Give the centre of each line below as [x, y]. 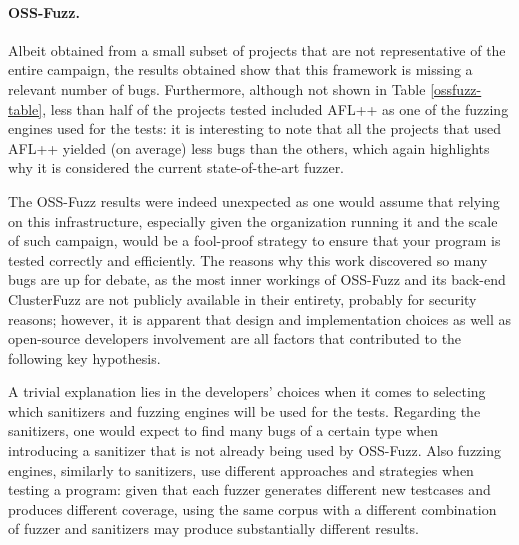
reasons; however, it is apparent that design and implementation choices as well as [260, 318]
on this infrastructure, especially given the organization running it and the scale [253, 220]
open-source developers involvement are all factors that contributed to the [235, 338]
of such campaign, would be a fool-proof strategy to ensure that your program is [254, 240]
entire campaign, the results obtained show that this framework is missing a [240, 69]
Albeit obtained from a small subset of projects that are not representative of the [257, 49]
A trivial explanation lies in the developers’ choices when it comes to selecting [247, 391]
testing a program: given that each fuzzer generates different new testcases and [249, 489]
